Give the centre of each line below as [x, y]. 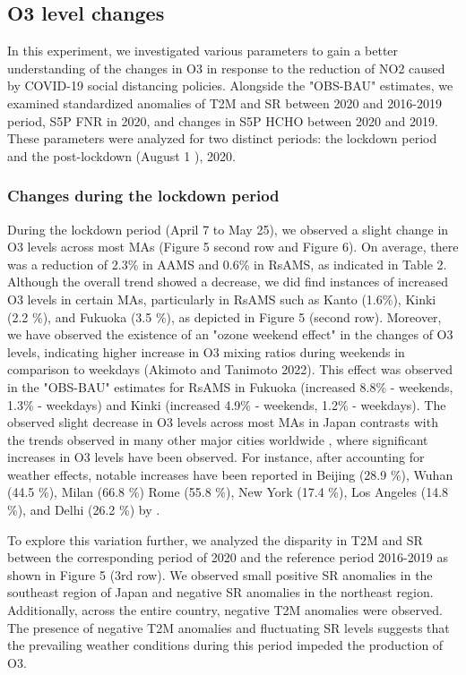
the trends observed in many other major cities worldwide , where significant [218, 439]
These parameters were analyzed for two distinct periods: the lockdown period [222, 138]
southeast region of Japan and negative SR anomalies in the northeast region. [220, 592]
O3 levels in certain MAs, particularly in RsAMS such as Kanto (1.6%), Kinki [222, 299]
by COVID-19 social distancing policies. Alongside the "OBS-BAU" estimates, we [230, 85]
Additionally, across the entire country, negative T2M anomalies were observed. [225, 610]
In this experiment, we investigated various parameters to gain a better [203, 51]
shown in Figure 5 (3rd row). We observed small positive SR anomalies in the [220, 574]
